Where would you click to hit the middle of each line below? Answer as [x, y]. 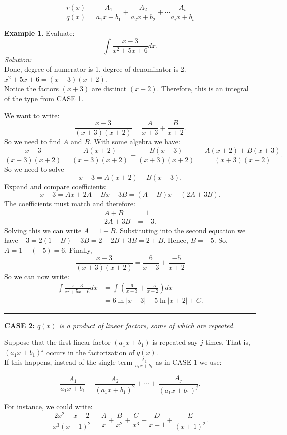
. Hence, [176, 240]
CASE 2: [20, 325]
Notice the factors [31, 89]
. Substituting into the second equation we [181, 230]
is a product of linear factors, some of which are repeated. [147, 325]
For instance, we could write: [48, 406]
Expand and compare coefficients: [56, 186]
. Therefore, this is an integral [203, 89]
